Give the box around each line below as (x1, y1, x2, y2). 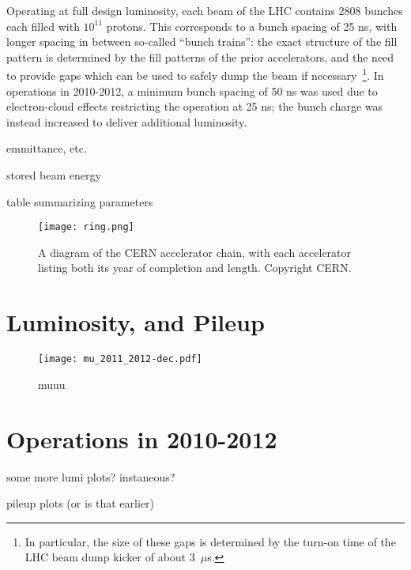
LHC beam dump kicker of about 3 (25, 549, 195, 565)
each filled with (6, 17, 80, 34)
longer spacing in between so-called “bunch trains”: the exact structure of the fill (6, 33, 398, 50)
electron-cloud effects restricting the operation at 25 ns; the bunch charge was (6, 98, 383, 115)
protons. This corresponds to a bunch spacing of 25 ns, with (106, 17, 398, 34)
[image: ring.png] (38, 221, 134, 233)
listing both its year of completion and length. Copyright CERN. (38, 259, 352, 276)
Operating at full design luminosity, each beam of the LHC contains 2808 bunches (6, 2, 403, 18)
